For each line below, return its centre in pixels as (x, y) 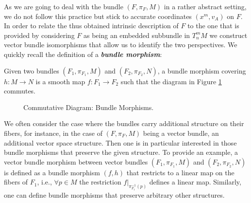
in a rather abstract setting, (205, 6)
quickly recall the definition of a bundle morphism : (83, 54)
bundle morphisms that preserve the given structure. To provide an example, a (121, 152)
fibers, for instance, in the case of (53, 133)
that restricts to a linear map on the (180, 172)
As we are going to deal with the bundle (64, 6)
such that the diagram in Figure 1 (171, 81)
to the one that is (213, 26)
